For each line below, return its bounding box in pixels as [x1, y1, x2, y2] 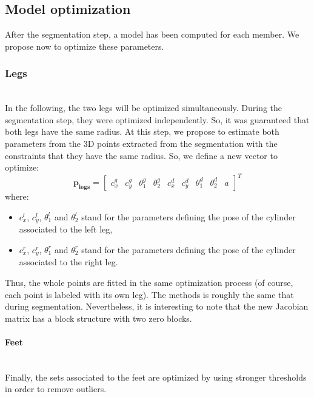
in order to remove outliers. [5, 382, 107, 395]
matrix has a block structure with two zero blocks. [5, 311, 192, 324]
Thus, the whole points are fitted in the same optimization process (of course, [5, 276, 293, 288]
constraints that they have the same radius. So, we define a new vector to [5, 149, 278, 161]
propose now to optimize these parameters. [5, 39, 164, 52]
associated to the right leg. [19, 256, 118, 268]
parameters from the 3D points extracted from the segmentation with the [5, 137, 278, 149]
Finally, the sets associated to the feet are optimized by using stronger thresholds [5, 370, 307, 383]
